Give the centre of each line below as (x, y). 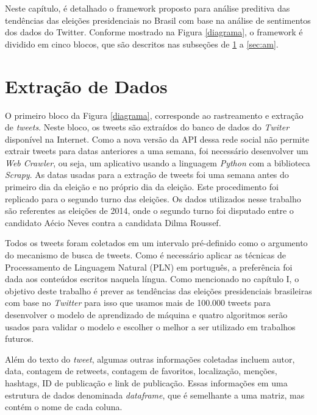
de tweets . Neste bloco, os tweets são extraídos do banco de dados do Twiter (147, 127)
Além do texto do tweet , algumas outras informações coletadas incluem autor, (150, 359)
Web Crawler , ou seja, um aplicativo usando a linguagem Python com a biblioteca (158, 162)
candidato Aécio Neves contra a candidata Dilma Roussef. (113, 222)
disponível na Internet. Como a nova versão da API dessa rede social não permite (157, 139)
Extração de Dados (86, 86)
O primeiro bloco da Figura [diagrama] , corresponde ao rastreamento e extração (154, 115)
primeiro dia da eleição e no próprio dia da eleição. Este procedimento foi (142, 187)
